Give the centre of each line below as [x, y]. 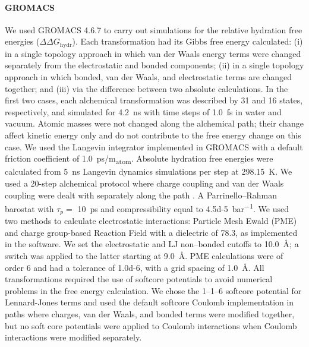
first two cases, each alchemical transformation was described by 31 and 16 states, [154, 100]
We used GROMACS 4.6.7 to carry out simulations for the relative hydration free [154, 29]
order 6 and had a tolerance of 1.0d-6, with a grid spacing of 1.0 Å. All [135, 267]
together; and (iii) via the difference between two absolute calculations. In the [146, 88]
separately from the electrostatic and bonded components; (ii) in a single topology [154, 65]
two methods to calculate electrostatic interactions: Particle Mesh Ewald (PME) [151, 221]
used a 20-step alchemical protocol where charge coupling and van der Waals [144, 183]
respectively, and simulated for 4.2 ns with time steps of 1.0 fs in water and [143, 111]
